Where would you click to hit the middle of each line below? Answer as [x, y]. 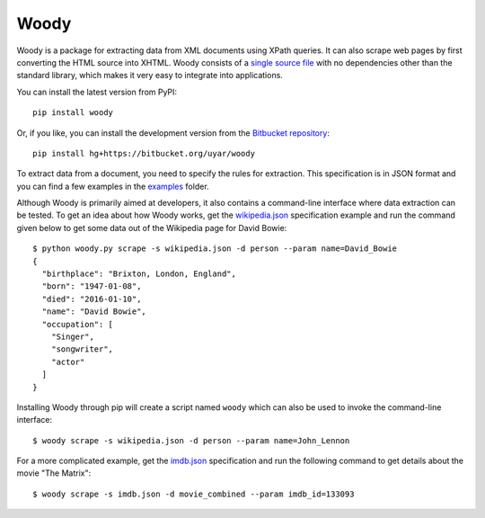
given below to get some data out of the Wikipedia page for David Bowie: [152, 228]
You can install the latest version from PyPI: [97, 92]
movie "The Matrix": [54, 473]
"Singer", [72, 336]
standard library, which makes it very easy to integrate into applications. [150, 76]
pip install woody [73, 113]
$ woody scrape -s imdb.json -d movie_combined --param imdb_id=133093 [194, 494]
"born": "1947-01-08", [92, 286]
